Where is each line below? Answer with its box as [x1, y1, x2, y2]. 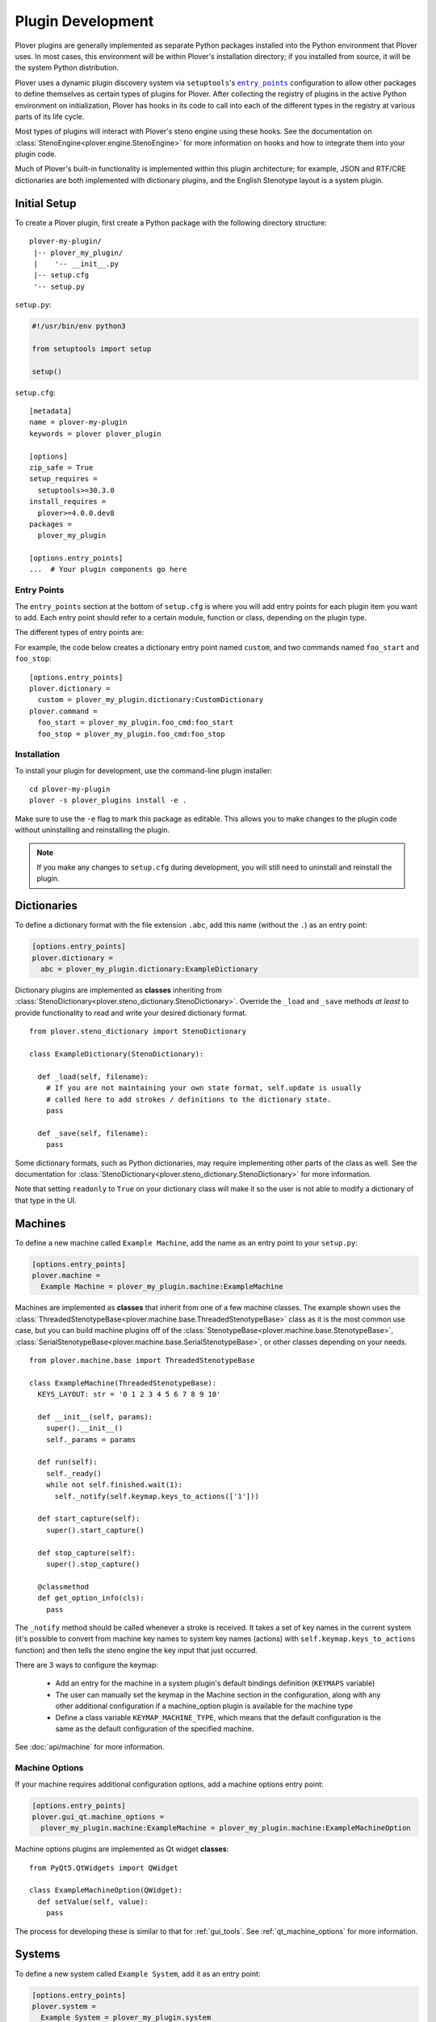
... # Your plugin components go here [29, 565, 187, 574]
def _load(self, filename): [37, 1072, 149, 1081]
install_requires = [29, 497, 107, 506]
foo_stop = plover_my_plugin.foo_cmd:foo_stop [37, 729, 225, 738]
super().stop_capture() [45, 1559, 140, 1568]
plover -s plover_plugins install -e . [29, 796, 187, 805]
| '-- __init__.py [33, 259, 119, 269]
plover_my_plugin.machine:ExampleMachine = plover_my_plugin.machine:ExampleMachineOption [40, 1824, 411, 1833]
